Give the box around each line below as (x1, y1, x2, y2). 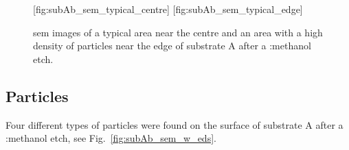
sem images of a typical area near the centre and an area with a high (33, 25, 323, 39)
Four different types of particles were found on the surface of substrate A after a (5, 117, 344, 132)
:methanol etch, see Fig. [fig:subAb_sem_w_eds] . (5, 131, 216, 145)
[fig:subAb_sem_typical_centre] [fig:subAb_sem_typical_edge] (33, 2, 303, 16)
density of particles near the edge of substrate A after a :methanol (33, 38, 311, 53)
